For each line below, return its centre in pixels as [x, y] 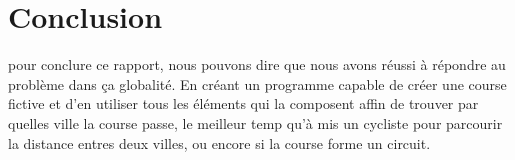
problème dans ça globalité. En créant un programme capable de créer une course [257, 83]
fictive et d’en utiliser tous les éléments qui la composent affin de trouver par [243, 103]
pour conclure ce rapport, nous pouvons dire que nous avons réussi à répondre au [257, 64]
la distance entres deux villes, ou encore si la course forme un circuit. [219, 142]
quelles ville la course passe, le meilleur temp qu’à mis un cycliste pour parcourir [255, 122]
